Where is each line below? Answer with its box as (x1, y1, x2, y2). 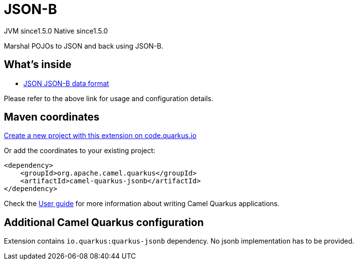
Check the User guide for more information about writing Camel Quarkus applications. (4, 199, 280, 208)
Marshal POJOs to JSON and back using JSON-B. (4, 41, 163, 50)
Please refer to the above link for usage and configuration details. (4, 94, 214, 103)
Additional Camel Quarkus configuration (4, 216, 204, 229)
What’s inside (4, 58, 72, 71)
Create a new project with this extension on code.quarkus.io (4, 131, 197, 140)
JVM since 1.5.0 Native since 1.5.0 (4, 26, 108, 35)
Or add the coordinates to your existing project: (4, 146, 156, 155)
